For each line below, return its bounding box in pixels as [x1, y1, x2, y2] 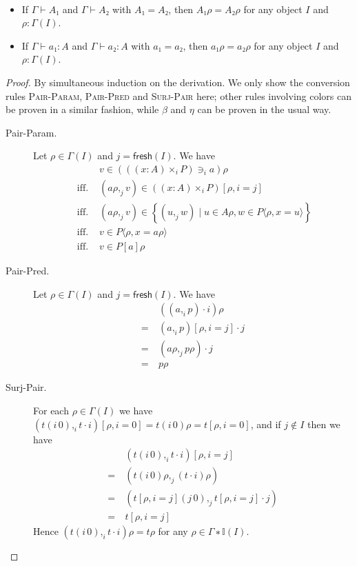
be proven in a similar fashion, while [6, 102, 159, 117]
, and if [250, 416, 281, 431]
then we [307, 416, 340, 431]
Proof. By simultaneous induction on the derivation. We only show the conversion [6, 74, 350, 89]
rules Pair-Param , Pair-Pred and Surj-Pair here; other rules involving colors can [6, 88, 351, 103]
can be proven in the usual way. [197, 102, 331, 117]
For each [33, 403, 69, 417]
